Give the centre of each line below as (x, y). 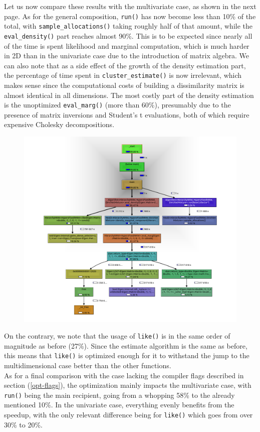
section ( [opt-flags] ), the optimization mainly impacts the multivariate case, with (128, 385)
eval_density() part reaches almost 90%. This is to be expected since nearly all (128, 35)
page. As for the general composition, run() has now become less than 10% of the (130, 16)
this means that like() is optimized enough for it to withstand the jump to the (127, 355)
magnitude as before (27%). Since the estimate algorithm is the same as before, (126, 345)
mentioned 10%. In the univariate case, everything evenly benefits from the (119, 405)
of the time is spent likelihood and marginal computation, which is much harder (127, 45)
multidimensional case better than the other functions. (88, 365)
